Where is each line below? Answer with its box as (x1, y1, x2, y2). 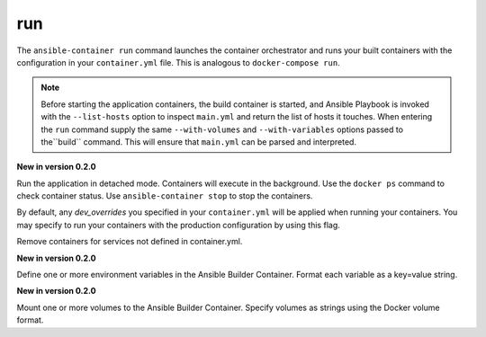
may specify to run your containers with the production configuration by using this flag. (16, 219, 341, 230)
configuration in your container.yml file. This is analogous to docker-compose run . (16, 57, 341, 67)
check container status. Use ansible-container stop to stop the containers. (16, 191, 313, 201)
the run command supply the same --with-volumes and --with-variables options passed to (40, 124, 404, 135)
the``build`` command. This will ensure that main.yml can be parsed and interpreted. (40, 136, 357, 147)
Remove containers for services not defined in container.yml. (16, 236, 243, 247)
